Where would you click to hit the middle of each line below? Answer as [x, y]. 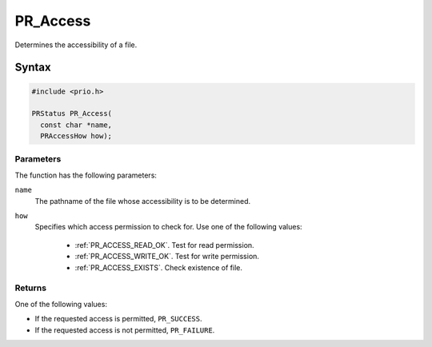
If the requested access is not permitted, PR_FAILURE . [125, 330]
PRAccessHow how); [76, 136]
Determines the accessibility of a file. [76, 45]
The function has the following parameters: [86, 175]
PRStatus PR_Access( [72, 114]
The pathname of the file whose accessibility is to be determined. [143, 201]
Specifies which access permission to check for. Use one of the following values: [169, 227]
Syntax [33, 68]
